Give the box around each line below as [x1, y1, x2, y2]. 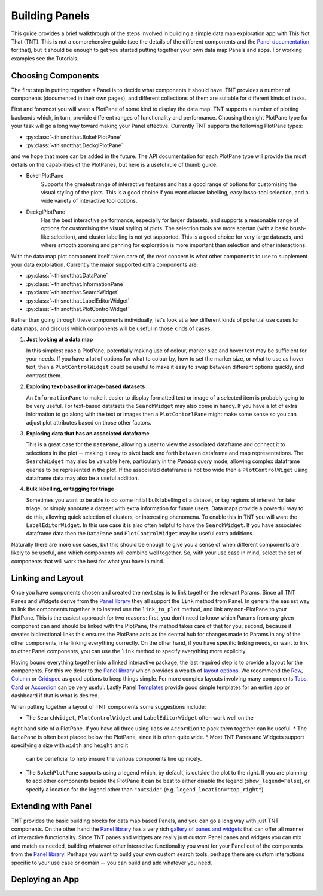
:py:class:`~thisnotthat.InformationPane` [26, 280, 125, 287]
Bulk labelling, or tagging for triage [26, 485, 114, 493]
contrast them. [26, 371, 62, 379]
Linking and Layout [11, 573, 84, 583]
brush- [290, 225, 307, 232]
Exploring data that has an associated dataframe [26, 430, 150, 437]
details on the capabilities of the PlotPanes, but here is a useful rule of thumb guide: [11, 161, 218, 168]
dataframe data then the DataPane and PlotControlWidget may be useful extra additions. [26, 530, 254, 537]
